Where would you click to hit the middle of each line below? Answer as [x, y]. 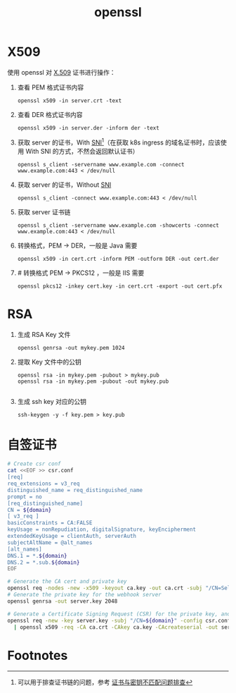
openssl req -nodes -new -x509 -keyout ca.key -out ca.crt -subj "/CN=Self [120, 588]
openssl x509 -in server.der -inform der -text [88, 128]
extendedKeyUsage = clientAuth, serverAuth [72, 536]
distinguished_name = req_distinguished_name [75, 490]
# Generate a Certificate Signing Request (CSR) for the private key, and [119, 614]
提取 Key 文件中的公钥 [50, 362]
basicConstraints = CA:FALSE [50, 523]
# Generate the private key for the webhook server [84, 595]
